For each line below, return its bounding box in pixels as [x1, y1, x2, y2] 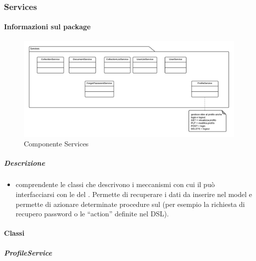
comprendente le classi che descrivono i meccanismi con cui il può [15, 179, 215, 190]
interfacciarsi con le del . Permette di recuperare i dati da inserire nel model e [15, 189, 253, 199]
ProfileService [4, 247, 52, 258]
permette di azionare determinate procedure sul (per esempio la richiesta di [15, 198, 245, 209]
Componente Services [24, 138, 89, 149]
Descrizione [4, 158, 45, 168]
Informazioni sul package [4, 21, 91, 32]
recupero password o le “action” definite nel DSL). [15, 208, 169, 219]
